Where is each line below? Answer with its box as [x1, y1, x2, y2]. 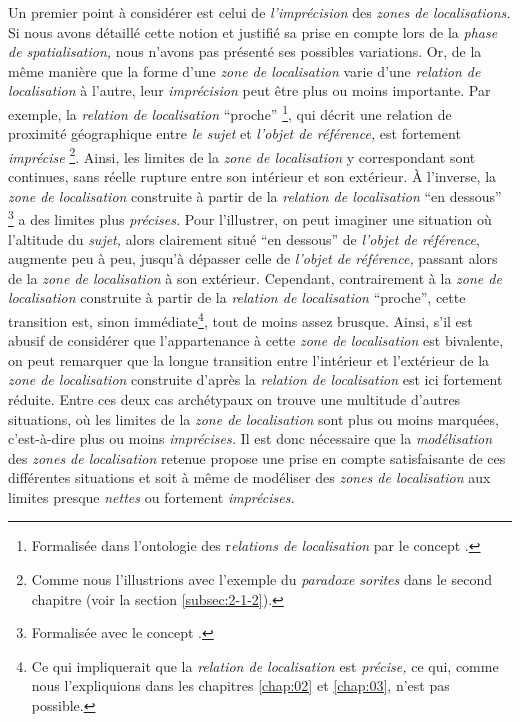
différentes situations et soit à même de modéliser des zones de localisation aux [8, 467, 491, 488]
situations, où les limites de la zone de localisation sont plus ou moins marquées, [8, 408, 499, 429]
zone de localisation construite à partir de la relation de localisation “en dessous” [8, 185, 502, 206]
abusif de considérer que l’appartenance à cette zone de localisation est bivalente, [8, 330, 504, 351]
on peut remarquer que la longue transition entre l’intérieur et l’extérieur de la [8, 349, 490, 370]
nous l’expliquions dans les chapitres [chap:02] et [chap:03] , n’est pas [31, 675, 450, 696]
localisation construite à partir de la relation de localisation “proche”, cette [8, 287, 466, 308]
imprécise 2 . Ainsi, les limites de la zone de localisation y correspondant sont [8, 143, 476, 167]
